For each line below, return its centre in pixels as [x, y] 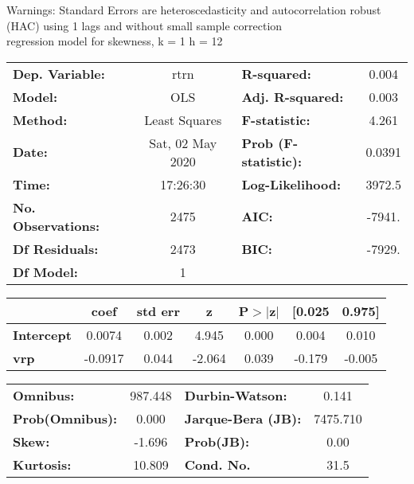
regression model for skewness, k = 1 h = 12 [115, 41]
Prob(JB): [217, 441]
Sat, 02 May [183, 142]
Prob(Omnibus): [65, 418]
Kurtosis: [42, 464]
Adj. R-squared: [293, 96]
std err [158, 310]
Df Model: [45, 271]
